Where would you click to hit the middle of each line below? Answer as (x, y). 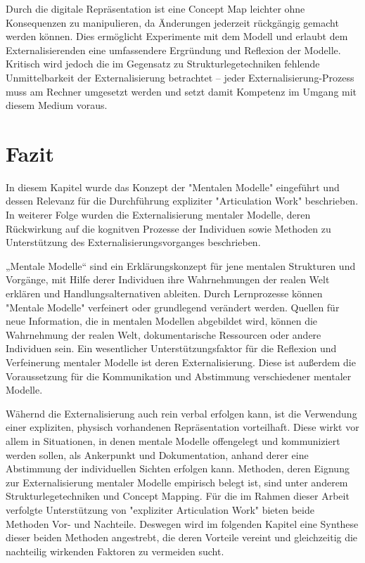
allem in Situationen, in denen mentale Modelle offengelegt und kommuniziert (173, 440)
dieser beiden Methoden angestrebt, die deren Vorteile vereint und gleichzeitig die (182, 537)
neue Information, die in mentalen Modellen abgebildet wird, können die (162, 321)
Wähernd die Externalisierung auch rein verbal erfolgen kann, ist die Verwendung (181, 413)
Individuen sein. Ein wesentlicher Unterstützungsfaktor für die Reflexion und (171, 348)
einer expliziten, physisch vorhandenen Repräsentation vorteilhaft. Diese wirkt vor (182, 427)
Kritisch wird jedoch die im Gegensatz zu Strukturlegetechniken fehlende (163, 64)
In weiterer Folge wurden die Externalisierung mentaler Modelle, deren (158, 215)
